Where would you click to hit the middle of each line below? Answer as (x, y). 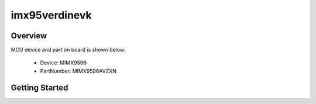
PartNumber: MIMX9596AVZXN (78, 71)
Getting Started (39, 87)
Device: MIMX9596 (63, 63)
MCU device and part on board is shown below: (68, 50)
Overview (29, 36)
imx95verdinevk (51, 15)
